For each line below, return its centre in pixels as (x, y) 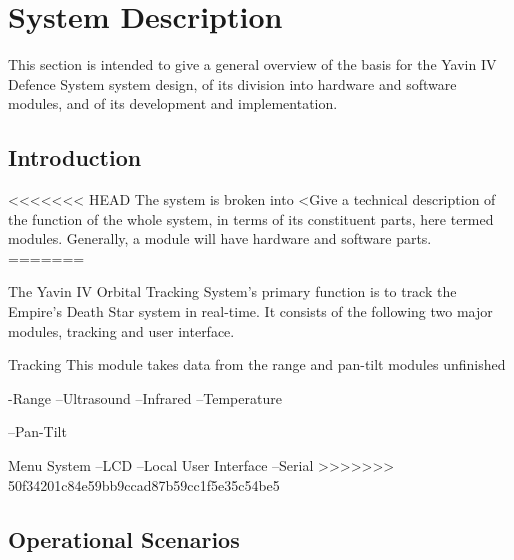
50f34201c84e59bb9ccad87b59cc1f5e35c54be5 (144, 484)
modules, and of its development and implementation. (173, 103)
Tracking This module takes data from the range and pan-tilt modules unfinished (257, 364)
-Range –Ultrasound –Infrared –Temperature (145, 397)
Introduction (75, 157)
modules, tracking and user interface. (121, 330)
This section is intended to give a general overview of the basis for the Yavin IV (252, 64)
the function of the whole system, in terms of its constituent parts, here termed (251, 218)
